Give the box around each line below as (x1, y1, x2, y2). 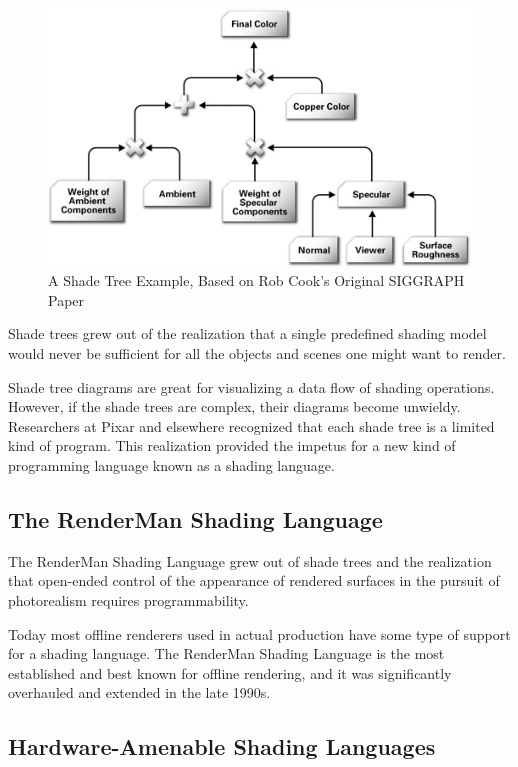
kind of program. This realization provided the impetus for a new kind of (8, 435, 456, 456)
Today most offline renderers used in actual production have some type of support (8, 623, 511, 644)
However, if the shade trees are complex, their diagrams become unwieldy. (8, 396, 461, 417)
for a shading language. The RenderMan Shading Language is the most (8, 643, 445, 664)
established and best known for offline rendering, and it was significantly (8, 662, 452, 683)
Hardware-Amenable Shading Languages (8, 731, 436, 762)
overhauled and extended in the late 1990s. (8, 682, 271, 703)
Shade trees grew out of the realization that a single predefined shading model (8, 323, 487, 344)
